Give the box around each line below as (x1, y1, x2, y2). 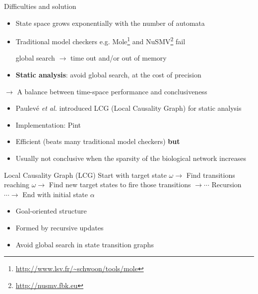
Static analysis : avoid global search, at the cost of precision (15, 70, 201, 80)
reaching (4, 179, 29, 190)
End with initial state (22, 189, 88, 199)
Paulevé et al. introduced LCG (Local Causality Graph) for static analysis (15, 103, 242, 113)
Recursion (211, 179, 242, 190)
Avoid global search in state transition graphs (15, 239, 154, 249)
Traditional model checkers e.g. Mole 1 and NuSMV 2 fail (15, 35, 186, 46)
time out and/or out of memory (70, 53, 167, 63)
